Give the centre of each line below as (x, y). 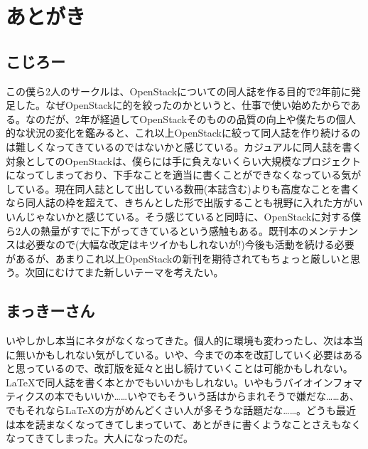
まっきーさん (50, 311)
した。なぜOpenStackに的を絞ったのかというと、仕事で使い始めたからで (183, 105)
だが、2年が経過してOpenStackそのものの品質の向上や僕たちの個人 (200, 118)
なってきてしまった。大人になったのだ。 (99, 438)
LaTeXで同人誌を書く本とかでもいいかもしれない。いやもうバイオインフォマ (184, 382)
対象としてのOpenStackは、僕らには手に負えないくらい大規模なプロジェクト (184, 160)
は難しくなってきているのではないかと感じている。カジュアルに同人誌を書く (184, 146)
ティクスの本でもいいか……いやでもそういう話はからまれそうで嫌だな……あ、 (183, 396)
